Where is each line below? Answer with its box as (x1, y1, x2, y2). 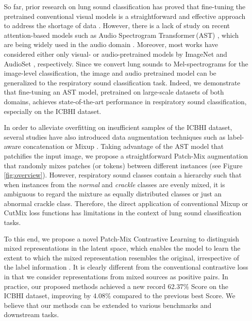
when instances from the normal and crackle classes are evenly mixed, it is (4, 179, 225, 189)
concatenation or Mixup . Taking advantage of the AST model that (23, 141, 224, 151)
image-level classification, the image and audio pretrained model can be (4, 68, 217, 78)
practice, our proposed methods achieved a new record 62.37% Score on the (4, 281, 228, 291)
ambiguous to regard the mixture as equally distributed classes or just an (4, 189, 222, 199)
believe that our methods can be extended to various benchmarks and (4, 300, 212, 310)
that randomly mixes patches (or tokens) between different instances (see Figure (4, 160, 243, 170)
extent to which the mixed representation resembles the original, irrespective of (4, 252, 239, 262)
